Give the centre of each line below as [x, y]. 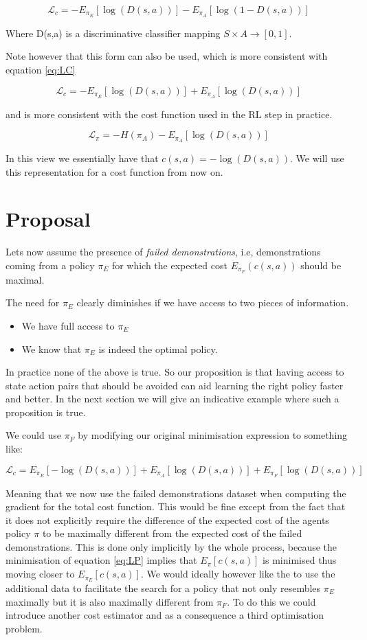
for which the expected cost [169, 265]
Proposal [48, 219]
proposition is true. [46, 412]
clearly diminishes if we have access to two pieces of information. [213, 302]
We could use [33, 435]
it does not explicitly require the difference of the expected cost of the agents [167, 519]
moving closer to [40, 574]
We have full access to [68, 325]
